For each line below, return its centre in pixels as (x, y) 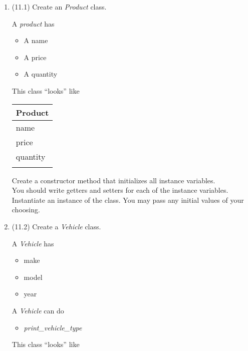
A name (36, 40)
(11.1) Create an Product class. (59, 7)
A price (35, 57)
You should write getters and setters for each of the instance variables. (120, 190)
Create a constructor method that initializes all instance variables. (113, 180)
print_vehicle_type (53, 327)
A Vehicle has (33, 243)
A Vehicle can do (38, 310)
